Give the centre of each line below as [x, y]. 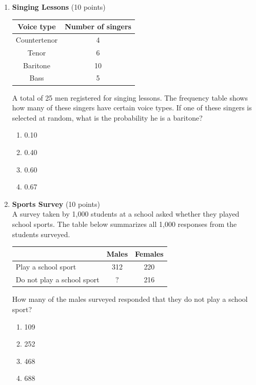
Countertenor [37, 39]
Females [149, 253]
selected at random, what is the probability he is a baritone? [107, 117]
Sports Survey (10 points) [56, 204]
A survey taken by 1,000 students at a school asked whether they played [126, 214]
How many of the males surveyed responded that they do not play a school [130, 299]
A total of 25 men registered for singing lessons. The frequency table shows [130, 97]
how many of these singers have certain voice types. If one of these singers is [132, 108]
